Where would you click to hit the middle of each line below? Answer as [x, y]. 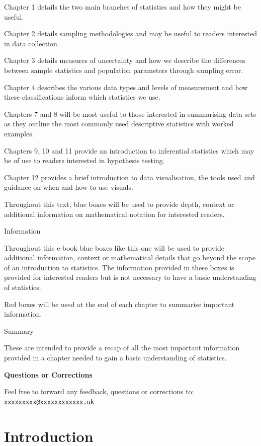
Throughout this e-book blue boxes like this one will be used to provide [114, 247]
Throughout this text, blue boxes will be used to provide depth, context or [119, 204]
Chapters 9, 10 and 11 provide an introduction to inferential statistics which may [129, 150]
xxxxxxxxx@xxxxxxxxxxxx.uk [49, 402]
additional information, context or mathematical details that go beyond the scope [130, 257]
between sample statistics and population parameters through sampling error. [124, 70]
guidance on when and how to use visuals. [69, 187]
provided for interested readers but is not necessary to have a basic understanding [130, 277]
